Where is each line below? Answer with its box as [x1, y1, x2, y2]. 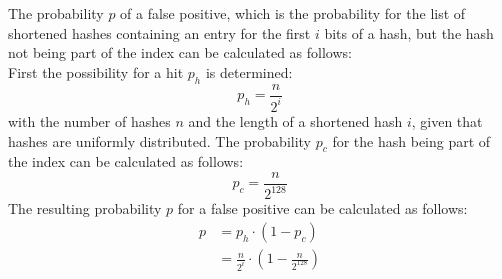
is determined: [205, 61, 293, 82]
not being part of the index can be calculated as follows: [8, 42, 352, 63]
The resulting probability [8, 198, 162, 219]
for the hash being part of [332, 130, 491, 151]
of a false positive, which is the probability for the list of [120, 3, 466, 23]
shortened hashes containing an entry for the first [8, 22, 311, 43]
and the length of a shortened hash [188, 110, 403, 131]
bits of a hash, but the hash [324, 22, 494, 43]
